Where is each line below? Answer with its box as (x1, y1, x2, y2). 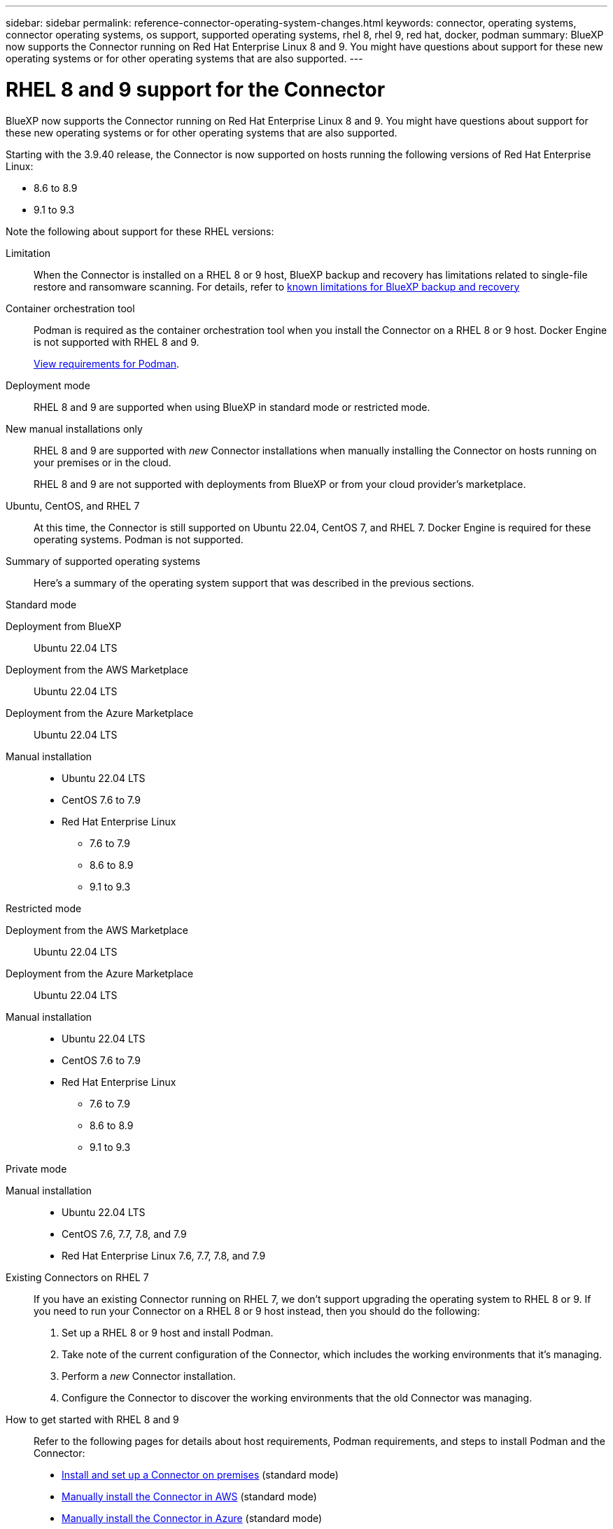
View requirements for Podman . (34, 357, 180, 370)
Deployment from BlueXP (6, 620, 122, 632)
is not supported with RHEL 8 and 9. (34, 335, 199, 348)
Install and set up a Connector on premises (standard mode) (62, 1468, 339, 1481)
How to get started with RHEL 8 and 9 (6, 1413, 179, 1425)
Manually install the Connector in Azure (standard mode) (62, 1511, 323, 1524)
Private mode (6, 1162, 67, 1175)
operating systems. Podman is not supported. (34, 533, 244, 545)
